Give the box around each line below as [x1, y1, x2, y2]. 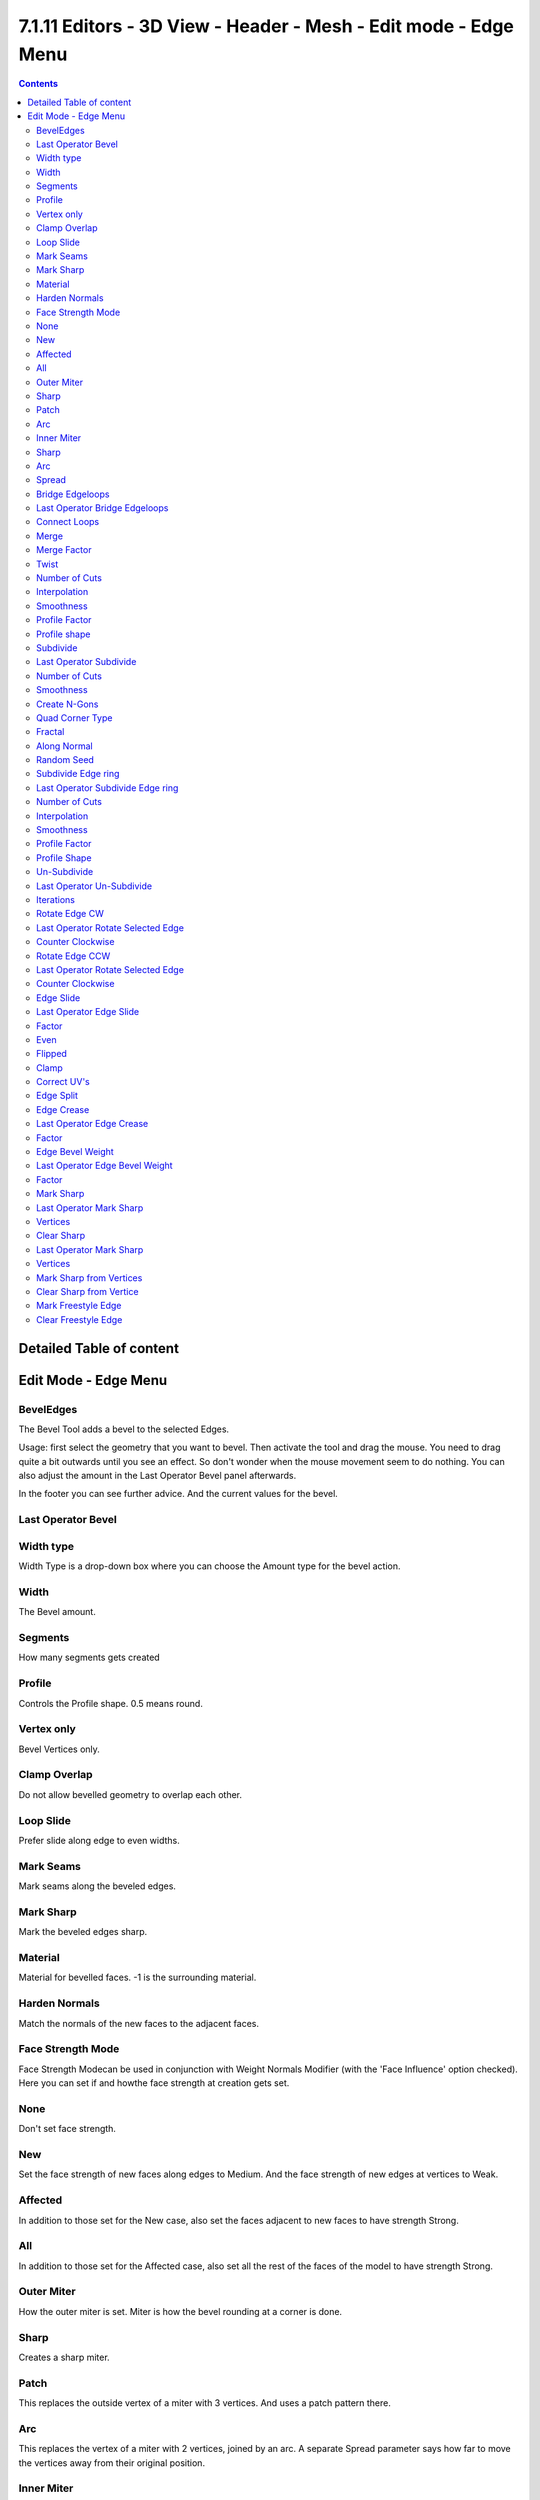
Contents [18, 78, 59, 90]
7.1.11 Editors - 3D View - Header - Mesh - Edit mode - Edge [18, 15, 515, 37]
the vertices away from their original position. [18, 2456, 205, 2469]
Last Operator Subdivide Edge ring [36, 781, 179, 794]
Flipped [36, 1048, 67, 1060]
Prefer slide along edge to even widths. [18, 1835, 180, 1846]
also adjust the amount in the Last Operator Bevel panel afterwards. [18, 1470, 297, 1482]
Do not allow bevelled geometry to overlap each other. [18, 1788, 243, 1800]
